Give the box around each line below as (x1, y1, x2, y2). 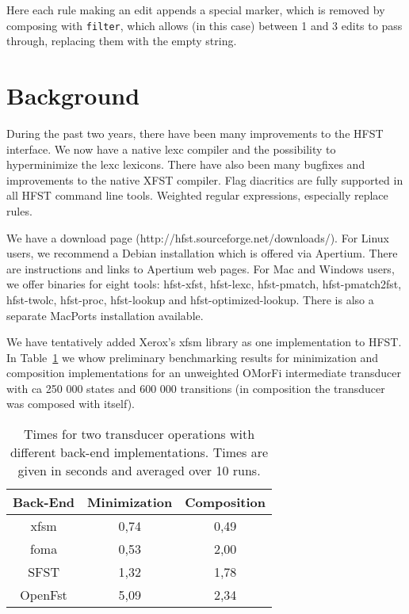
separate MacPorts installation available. (6, 307, 204, 323)
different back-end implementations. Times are (10, 443, 269, 462)
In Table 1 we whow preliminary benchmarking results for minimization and (6, 349, 378, 365)
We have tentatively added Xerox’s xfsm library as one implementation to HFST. (6, 334, 402, 350)
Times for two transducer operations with (23, 425, 255, 444)
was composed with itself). (6, 395, 135, 412)
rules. (6, 202, 32, 219)
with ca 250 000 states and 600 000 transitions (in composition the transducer (6, 379, 385, 396)
